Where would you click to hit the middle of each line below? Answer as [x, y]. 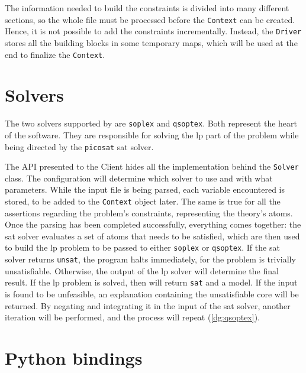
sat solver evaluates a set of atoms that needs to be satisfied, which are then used [152, 236]
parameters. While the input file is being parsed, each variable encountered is [145, 189]
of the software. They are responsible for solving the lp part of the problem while [152, 134]
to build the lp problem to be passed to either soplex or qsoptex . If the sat [142, 247]
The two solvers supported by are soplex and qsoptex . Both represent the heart [151, 123]
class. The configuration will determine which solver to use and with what [139, 178]
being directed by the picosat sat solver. [79, 146]
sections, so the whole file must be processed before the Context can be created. [150, 19]
